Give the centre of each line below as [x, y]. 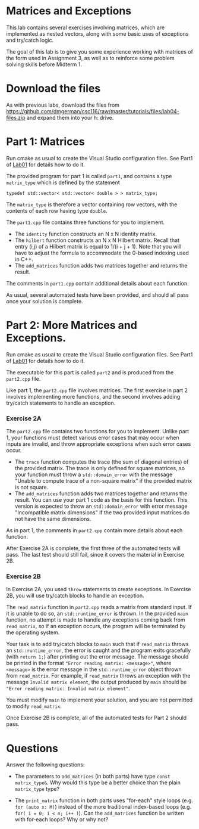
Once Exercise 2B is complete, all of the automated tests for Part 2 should [97, 718]
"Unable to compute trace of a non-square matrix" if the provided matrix [103, 481]
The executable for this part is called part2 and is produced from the [90, 372]
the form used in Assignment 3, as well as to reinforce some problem [90, 58]
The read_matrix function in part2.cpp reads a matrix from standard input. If [99, 607]
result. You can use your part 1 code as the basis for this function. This [101, 500]
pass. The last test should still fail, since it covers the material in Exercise [95, 555]
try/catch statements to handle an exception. [61, 403]
